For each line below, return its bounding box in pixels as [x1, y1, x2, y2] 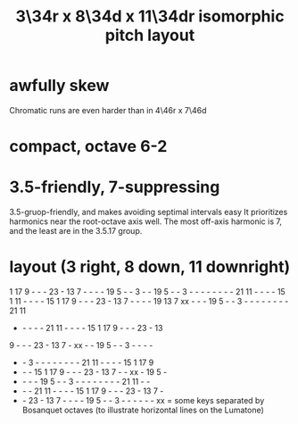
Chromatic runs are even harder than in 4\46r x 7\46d [9, 104, 207, 115]
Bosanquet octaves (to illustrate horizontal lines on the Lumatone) [21, 404, 265, 415]
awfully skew [9, 76, 110, 96]
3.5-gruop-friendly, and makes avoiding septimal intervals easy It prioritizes [9, 207, 288, 218]
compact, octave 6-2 [9, 137, 168, 157]
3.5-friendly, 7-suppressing [9, 177, 220, 197]
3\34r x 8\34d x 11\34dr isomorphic [15, 6, 285, 27]
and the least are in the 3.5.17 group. [9, 226, 143, 237]
